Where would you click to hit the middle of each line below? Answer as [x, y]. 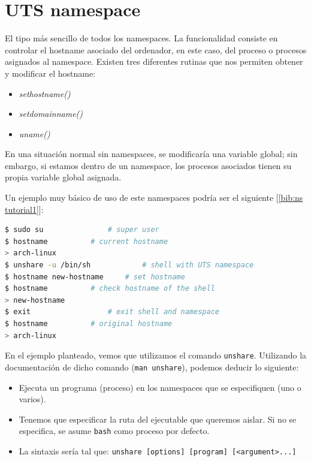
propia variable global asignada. [63, 177]
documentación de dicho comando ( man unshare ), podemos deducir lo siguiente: [152, 367]
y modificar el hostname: [50, 73]
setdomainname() [51, 114]
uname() [34, 133]
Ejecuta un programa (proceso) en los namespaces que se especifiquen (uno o [160, 387]
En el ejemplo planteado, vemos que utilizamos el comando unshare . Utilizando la [156, 355]
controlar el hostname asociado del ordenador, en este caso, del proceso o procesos [156, 49]
